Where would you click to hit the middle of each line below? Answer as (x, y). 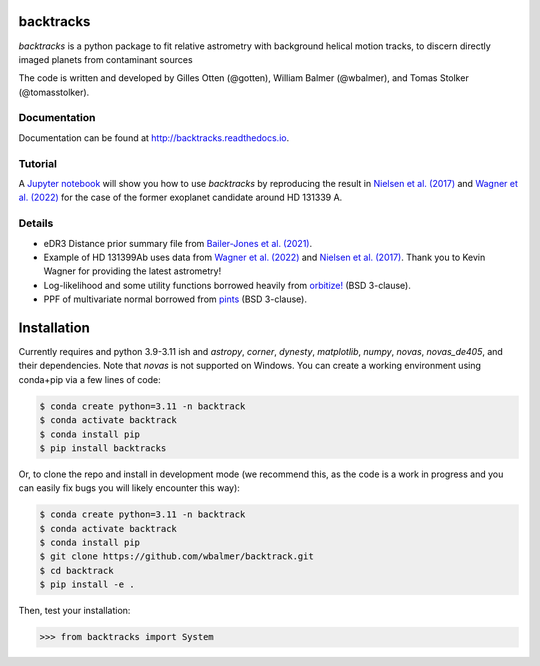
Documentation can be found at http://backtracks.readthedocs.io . (154, 137)
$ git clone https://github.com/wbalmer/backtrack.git (176, 556)
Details (36, 223)
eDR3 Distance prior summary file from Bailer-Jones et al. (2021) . (178, 243)
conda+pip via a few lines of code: (89, 379)
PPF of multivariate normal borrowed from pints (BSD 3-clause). (175, 299)
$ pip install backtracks (103, 448)
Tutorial (37, 163)
